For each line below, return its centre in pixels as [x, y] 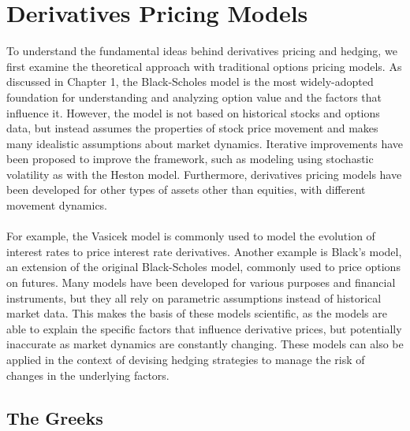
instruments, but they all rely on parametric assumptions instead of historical [194, 297]
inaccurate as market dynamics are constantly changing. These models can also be [205, 344]
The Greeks [55, 417]
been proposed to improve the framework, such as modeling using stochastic [190, 159]
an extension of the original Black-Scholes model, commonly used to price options [203, 267]
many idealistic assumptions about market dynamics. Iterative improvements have [205, 143]
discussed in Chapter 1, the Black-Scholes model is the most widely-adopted [190, 82]
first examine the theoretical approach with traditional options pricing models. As [204, 66]
